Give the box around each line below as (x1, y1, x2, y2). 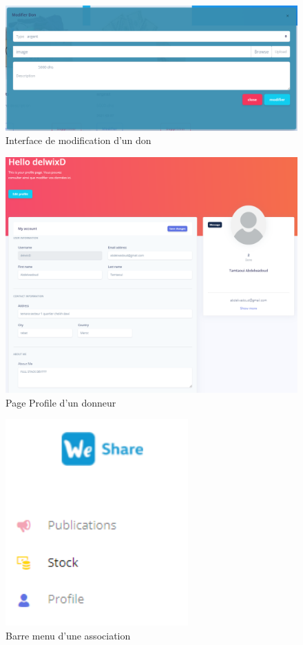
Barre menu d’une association (6, 628, 131, 642)
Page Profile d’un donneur (6, 395, 116, 409)
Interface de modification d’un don (6, 133, 151, 147)
